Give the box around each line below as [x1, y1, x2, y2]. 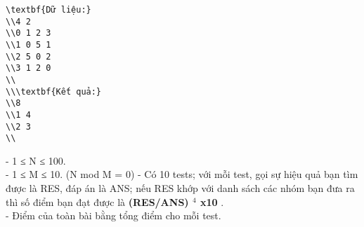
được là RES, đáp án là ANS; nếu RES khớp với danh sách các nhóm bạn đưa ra [6, 181, 355, 195]
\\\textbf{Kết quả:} [6, 86, 102, 97]
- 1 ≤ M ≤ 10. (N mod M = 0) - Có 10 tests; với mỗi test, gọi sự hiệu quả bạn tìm [6, 167, 358, 181]
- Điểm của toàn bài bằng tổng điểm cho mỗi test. [6, 208, 221, 223]
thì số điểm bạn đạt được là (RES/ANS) [6, 194, 189, 209]
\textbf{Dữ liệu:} [6, 5, 91, 15]
